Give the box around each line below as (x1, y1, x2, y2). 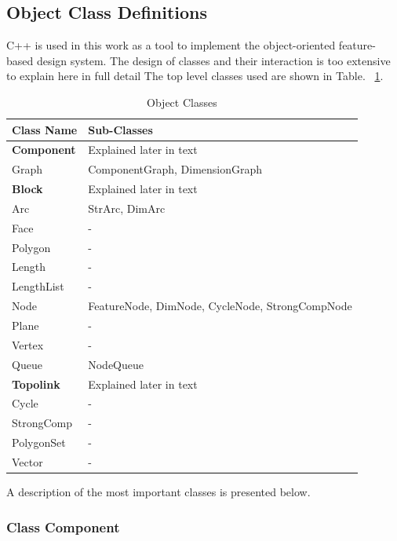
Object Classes (147, 93, 217, 110)
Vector (12, 453, 43, 470)
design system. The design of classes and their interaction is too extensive (36, 52, 391, 68)
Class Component (6, 517, 120, 536)
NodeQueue (88, 356, 144, 372)
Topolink (12, 375, 60, 392)
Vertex (12, 336, 44, 353)
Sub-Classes (88, 121, 153, 137)
